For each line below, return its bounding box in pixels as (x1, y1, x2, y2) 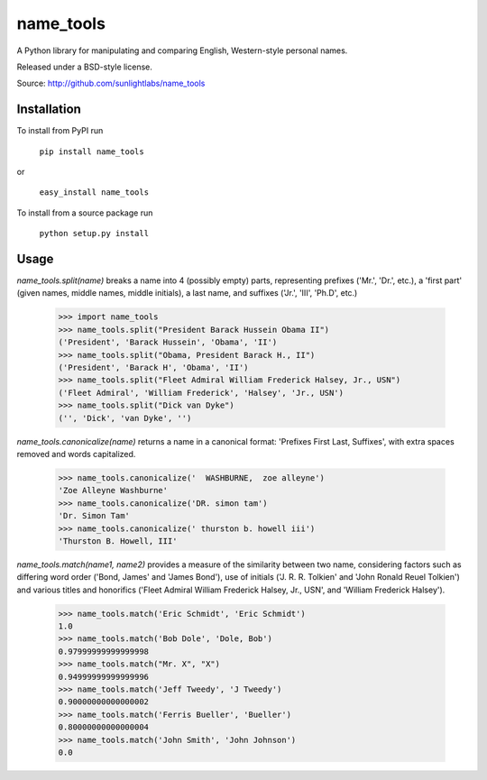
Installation (16, 102, 81, 117)
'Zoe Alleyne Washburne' (58, 485, 169, 496)
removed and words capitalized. (16, 448, 136, 459)
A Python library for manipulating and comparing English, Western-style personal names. (16, 45, 348, 56)
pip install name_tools (39, 146, 144, 157)
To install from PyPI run (16, 125, 104, 136)
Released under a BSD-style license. (16, 61, 153, 72)
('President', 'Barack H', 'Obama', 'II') (58, 362, 249, 373)
